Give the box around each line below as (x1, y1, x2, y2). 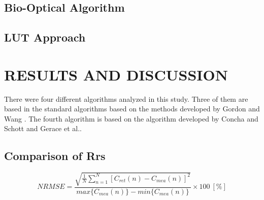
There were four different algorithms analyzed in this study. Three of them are (4, 93, 248, 104)
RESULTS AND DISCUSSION (4, 64, 228, 85)
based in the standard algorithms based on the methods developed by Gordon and (4, 103, 260, 114)
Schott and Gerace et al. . (4, 123, 82, 134)
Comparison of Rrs (4, 148, 106, 164)
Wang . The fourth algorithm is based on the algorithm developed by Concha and (4, 113, 258, 124)
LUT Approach (4, 29, 86, 45)
